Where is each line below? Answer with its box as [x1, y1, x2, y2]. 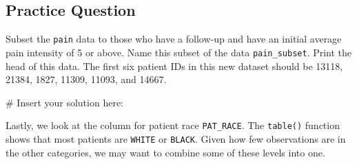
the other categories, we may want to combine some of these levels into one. [6, 145, 325, 159]
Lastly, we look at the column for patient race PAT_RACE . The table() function [6, 118, 340, 132]
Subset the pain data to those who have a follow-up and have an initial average [6, 32, 342, 46]
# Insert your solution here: [6, 95, 123, 109]
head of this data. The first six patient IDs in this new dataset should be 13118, [6, 58, 343, 73]
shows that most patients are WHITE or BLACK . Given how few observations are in [6, 131, 346, 145]
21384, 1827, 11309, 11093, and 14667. [6, 72, 167, 86]
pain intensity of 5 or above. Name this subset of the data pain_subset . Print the [6, 45, 352, 59]
